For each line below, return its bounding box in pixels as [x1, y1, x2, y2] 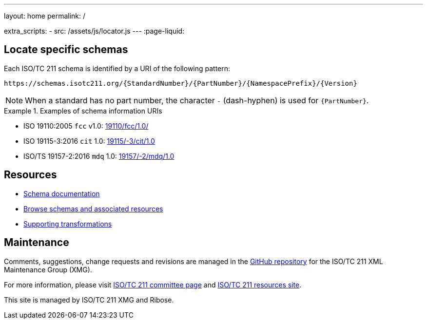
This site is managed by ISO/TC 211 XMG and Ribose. [4, 295, 174, 304]
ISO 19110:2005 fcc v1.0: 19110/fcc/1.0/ [23, 121, 149, 130]
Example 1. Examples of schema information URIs [4, 106, 162, 115]
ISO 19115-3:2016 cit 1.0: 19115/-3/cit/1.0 [23, 136, 155, 145]
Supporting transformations [23, 219, 112, 228]
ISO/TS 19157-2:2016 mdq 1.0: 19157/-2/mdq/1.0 [23, 152, 175, 160]
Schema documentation [23, 189, 100, 198]
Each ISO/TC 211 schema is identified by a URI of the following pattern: [4, 64, 231, 73]
